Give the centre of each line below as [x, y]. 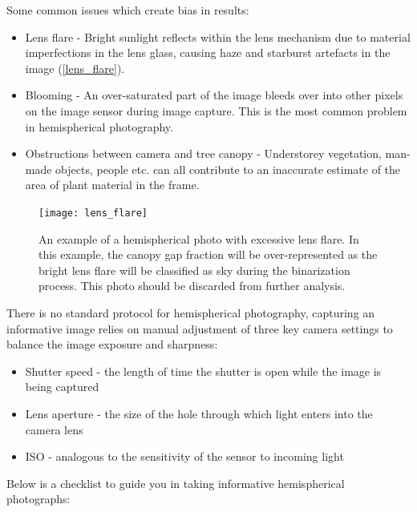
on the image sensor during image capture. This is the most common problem [216, 110]
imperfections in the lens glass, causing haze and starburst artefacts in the [208, 52]
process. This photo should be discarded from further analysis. [192, 286]
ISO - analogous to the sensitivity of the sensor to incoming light [184, 456]
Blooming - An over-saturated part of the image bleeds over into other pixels [214, 95]
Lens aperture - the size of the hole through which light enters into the [199, 413]
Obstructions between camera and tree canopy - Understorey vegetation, [203, 153]
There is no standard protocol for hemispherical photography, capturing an [191, 312]
